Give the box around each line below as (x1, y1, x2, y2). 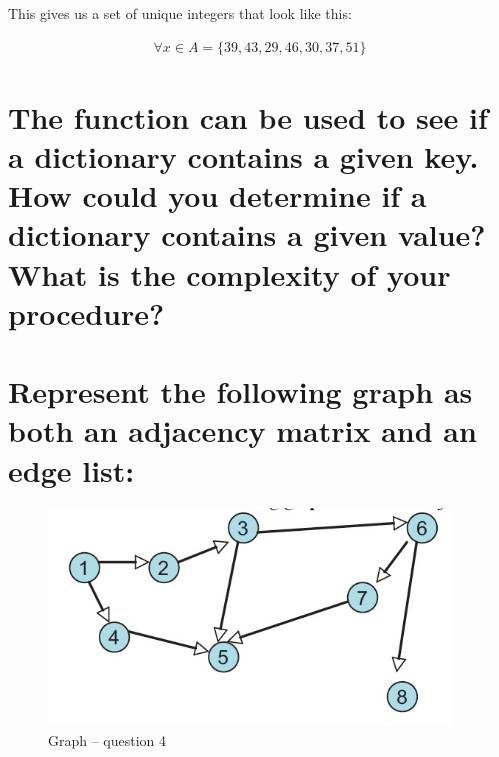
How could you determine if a (8, 175, 427, 216)
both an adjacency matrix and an (8, 410, 477, 451)
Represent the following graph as (8, 371, 473, 412)
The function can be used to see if (8, 96, 488, 137)
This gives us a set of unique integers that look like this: (8, 3, 352, 23)
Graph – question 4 (48, 729, 167, 750)
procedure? (8, 292, 165, 333)
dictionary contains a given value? (8, 214, 486, 255)
